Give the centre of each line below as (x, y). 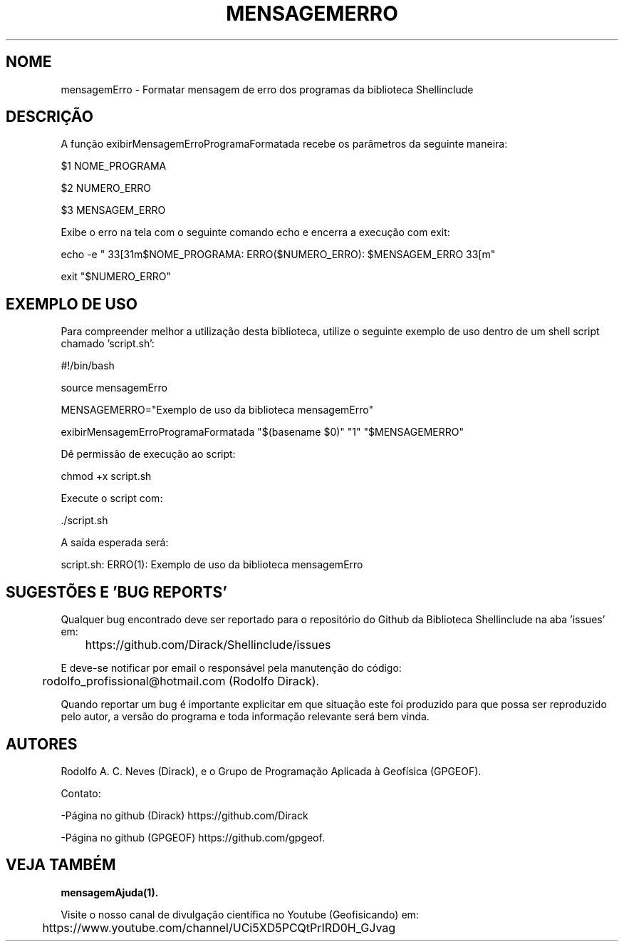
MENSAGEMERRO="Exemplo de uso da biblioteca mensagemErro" (217, 410)
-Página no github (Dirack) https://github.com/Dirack (184, 815)
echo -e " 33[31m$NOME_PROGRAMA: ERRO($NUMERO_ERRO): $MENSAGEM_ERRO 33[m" (278, 255)
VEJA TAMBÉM (61, 865)
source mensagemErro (114, 388)
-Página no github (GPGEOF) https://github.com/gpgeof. (193, 837)
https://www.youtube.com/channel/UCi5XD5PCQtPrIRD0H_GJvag (219, 927)
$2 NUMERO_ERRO (106, 188)
